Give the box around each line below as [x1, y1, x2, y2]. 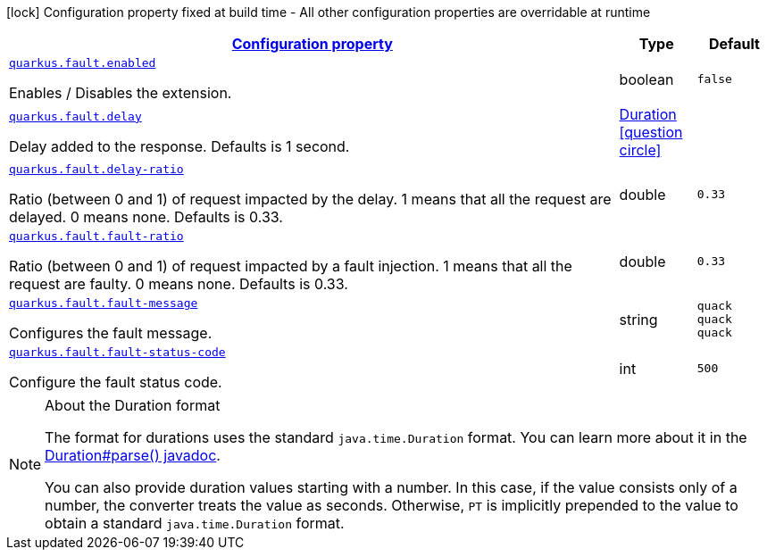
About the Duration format [45, 396, 221, 414]
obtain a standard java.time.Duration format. [45, 514, 345, 532]
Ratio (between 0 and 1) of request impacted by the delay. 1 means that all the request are [9, 190, 612, 208]
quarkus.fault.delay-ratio [9, 162, 184, 176]
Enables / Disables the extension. [9, 84, 232, 102]
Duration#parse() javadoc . [45, 446, 221, 464]
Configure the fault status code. [9, 373, 222, 391]
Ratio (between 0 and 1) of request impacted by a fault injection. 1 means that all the [9, 257, 572, 275]
